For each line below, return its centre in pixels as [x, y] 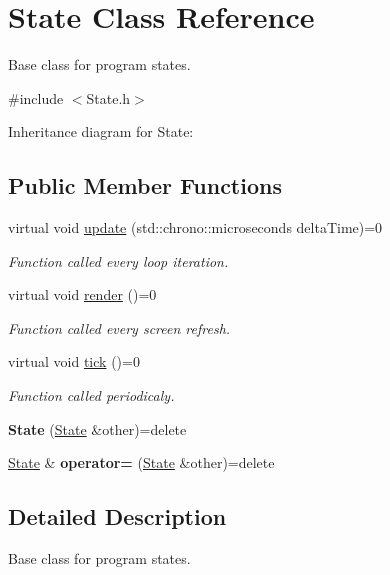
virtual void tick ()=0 [74, 361]
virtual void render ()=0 [82, 294]
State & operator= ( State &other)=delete [141, 462]
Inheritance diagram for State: [101, 131]
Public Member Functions [145, 185]
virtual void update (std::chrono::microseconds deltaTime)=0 [195, 227]
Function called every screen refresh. [119, 327]
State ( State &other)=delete [97, 428]
